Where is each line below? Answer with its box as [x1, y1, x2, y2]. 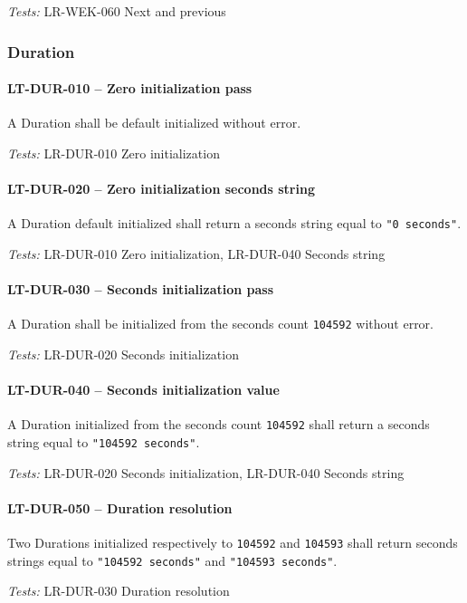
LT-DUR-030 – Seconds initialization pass [7, 280, 274, 299]
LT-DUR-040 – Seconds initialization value [7, 380, 280, 399]
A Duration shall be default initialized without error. [7, 113, 301, 132]
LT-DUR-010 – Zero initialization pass [7, 79, 253, 98]
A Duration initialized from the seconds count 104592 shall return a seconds [7, 415, 430, 434]
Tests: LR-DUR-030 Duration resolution [7, 581, 230, 600]
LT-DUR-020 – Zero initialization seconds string [7, 179, 315, 198]
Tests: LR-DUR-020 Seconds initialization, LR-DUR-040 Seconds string [7, 463, 405, 482]
